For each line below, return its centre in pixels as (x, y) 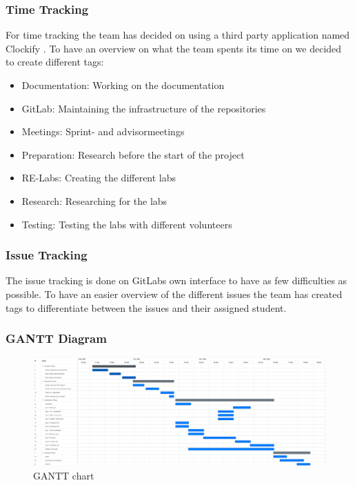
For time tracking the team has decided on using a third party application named (178, 35)
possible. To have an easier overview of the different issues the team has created (174, 294)
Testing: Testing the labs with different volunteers (127, 224)
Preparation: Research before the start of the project (133, 154)
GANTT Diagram (56, 338)
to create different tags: (55, 62)
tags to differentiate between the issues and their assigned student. (146, 307)
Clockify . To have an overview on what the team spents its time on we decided (174, 48)
